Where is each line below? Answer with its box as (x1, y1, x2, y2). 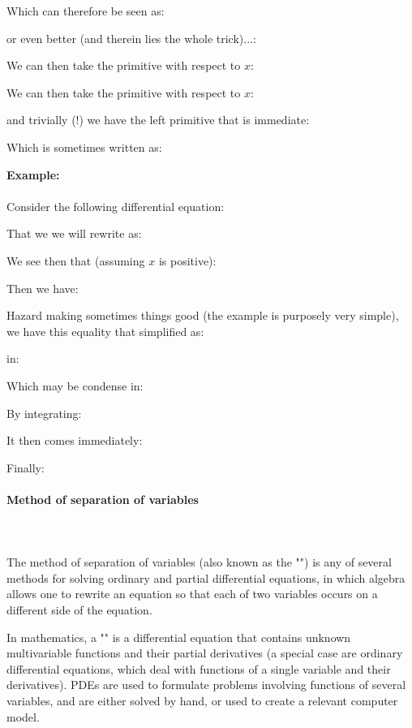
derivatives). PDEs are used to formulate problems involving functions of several (6, 676, 406, 693)
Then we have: (6, 279, 79, 296)
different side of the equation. (6, 601, 152, 618)
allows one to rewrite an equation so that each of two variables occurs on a (6, 585, 378, 602)
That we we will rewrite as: (6, 225, 142, 242)
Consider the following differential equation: (6, 197, 225, 214)
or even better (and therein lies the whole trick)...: (6, 29, 256, 46)
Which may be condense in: (6, 377, 144, 394)
